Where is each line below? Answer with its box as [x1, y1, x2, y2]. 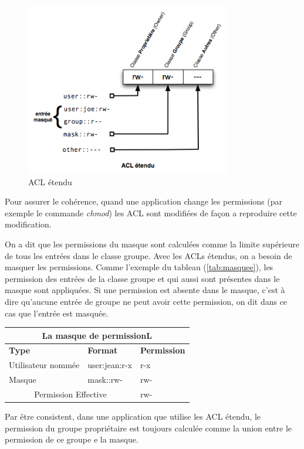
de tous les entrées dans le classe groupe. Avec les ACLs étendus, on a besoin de [5, 249, 292, 261]
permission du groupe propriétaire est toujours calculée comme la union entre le [5, 421, 292, 434]
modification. [5, 218, 52, 230]
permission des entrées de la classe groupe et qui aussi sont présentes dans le [5, 272, 280, 284]
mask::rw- [87, 373, 123, 386]
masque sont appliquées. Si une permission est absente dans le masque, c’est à [5, 284, 285, 296]
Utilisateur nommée [9, 359, 80, 371]
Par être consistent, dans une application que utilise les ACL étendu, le [5, 410, 261, 423]
